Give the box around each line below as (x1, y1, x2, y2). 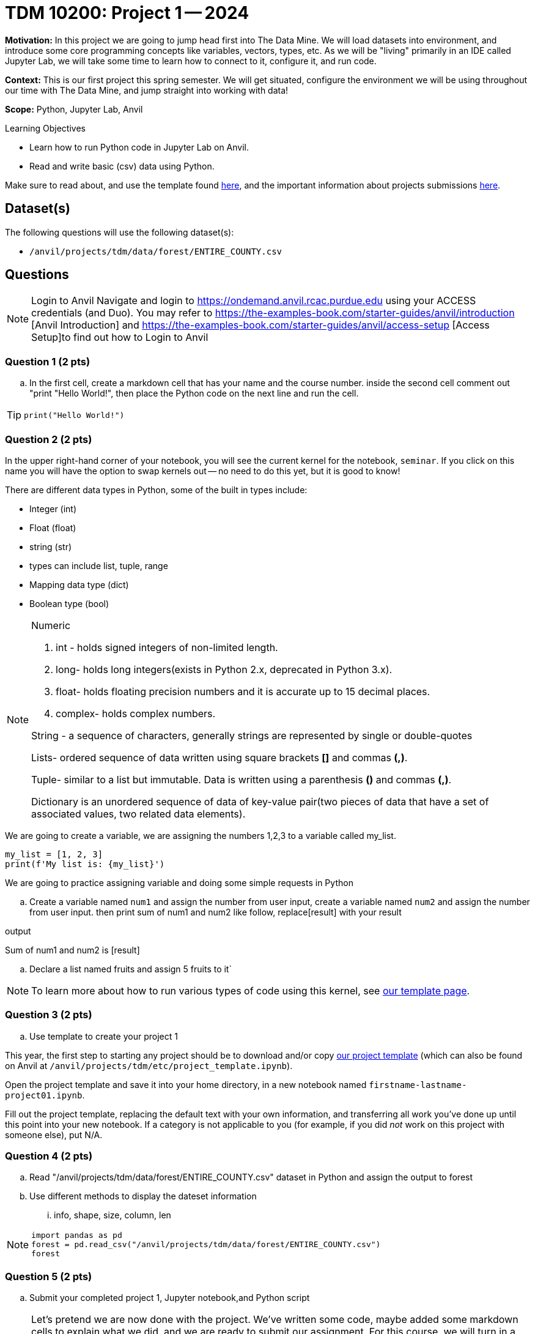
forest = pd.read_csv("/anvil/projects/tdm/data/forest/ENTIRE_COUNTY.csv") (31, 1240, 381, 1250)
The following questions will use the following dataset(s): (5, 226, 234, 237)
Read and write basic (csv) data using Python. (29, 160, 215, 171)
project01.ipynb (5, 1090, 83, 1100)
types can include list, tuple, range (29, 560, 168, 571)
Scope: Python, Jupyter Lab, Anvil (5, 103, 143, 114)
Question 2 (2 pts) (5, 433, 92, 445)
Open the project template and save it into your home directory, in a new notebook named (5, 1079, 367, 1090)
